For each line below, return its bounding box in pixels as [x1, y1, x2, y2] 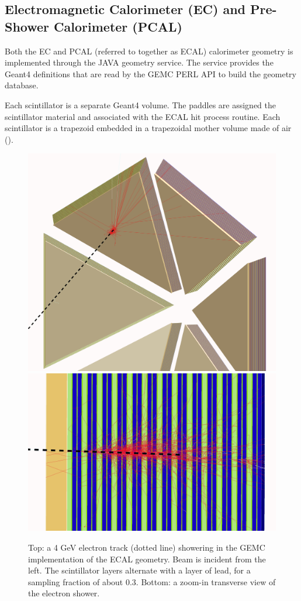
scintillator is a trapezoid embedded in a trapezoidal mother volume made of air [5, 122, 292, 134]
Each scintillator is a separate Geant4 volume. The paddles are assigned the [5, 98, 276, 111]
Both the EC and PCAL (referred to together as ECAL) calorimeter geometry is [5, 44, 293, 57]
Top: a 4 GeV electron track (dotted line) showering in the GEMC [28, 541, 265, 554]
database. [5, 79, 39, 91]
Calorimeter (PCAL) [54, 17, 182, 35]
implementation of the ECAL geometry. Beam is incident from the [28, 552, 266, 565]
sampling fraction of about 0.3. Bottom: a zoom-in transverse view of [28, 575, 276, 588]
